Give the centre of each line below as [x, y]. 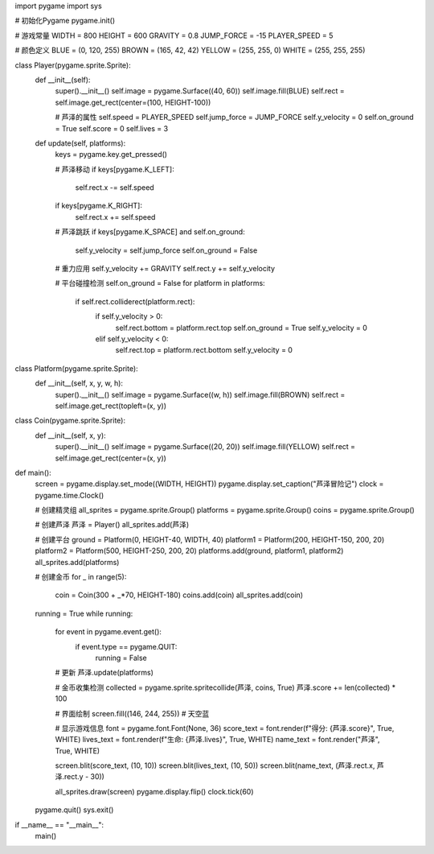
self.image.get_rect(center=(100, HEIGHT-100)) [133, 102]
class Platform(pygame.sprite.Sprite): [76, 368]
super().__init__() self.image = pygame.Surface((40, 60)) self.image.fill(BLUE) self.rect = [200, 91]
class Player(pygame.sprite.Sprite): [73, 65]
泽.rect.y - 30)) [80, 777]
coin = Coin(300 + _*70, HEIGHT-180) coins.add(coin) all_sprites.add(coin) [179, 595]
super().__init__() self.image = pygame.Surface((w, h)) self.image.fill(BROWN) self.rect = [200, 394]
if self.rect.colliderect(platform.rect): [135, 301]
